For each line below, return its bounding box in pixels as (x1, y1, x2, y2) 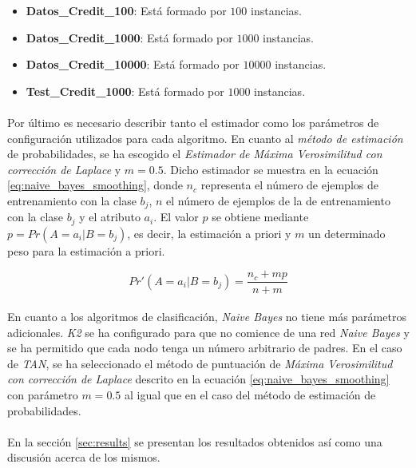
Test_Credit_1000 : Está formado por (26, 82, 224, 99)
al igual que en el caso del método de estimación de (124, 387, 376, 403)
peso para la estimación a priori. (7, 242, 165, 259)
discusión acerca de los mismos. (7, 449, 160, 466)
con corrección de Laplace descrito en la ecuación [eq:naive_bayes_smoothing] (7, 371, 390, 387)
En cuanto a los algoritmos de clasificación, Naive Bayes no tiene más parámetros (7, 308, 406, 325)
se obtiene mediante (212, 208, 309, 225)
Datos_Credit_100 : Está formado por (26, 2, 227, 18)
